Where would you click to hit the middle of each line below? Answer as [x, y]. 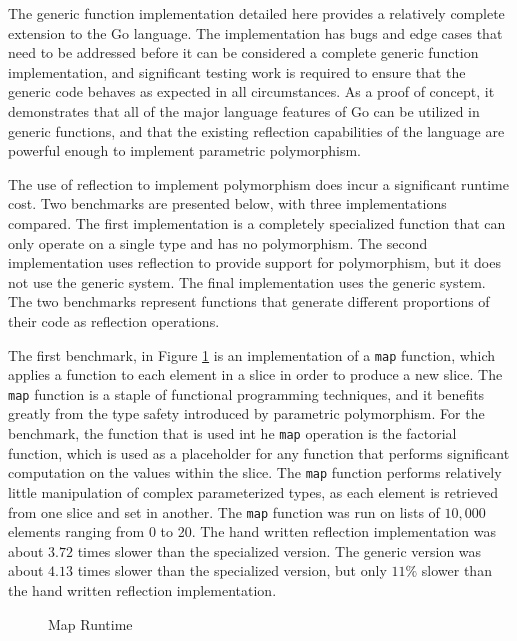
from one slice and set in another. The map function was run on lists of [224, 511]
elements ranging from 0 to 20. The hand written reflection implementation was [252, 531]
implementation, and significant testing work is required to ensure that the [237, 71]
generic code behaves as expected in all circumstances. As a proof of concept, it [251, 91]
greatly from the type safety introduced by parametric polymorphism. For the [246, 413]
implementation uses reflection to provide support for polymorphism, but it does [254, 262]
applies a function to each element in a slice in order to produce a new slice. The [255, 374]
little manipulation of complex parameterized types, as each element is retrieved [253, 491]
